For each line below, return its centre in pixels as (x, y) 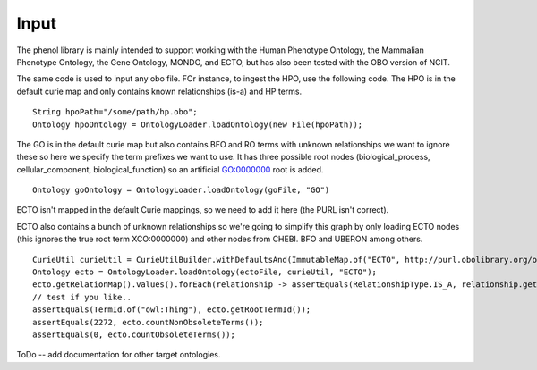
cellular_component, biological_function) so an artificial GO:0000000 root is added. (170, 169)
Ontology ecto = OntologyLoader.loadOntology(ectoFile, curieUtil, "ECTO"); (205, 272)
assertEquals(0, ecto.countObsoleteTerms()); (134, 334)
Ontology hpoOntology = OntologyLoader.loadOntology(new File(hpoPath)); (198, 124)
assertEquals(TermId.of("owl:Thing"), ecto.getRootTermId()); (172, 310)
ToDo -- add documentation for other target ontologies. (119, 355)
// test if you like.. (82, 297)
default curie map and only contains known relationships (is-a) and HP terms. (159, 91)
